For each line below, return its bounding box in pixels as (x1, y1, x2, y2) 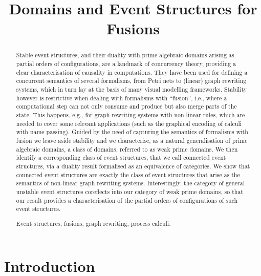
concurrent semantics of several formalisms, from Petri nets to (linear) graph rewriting (16, 76, 247, 85)
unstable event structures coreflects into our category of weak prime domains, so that (16, 187, 243, 196)
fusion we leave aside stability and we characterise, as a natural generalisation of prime (16, 136, 248, 144)
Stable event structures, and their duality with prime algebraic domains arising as (16, 51, 234, 59)
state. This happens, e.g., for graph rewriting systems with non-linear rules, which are (16, 110, 245, 119)
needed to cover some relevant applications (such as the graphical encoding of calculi (16, 119, 242, 128)
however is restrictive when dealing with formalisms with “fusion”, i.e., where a (16, 93, 227, 102)
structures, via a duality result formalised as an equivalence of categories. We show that (16, 161, 250, 170)
